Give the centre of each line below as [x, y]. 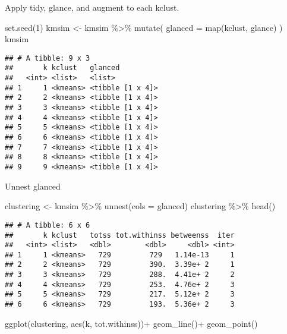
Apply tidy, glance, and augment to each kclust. [92, 7]
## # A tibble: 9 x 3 [48, 58]
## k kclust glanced [62, 68]
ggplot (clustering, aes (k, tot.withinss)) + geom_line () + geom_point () [131, 323]
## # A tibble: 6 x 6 [48, 225]
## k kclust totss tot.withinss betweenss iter [120, 235]
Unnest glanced [33, 186]
